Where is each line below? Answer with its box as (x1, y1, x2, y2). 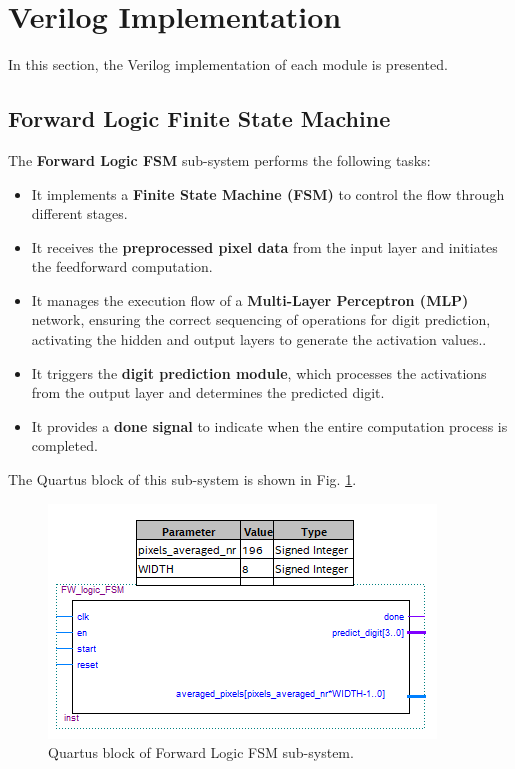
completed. (31, 435, 98, 456)
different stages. (31, 203, 128, 224)
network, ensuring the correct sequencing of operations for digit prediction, (31, 309, 491, 330)
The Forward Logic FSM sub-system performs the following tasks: (8, 149, 431, 170)
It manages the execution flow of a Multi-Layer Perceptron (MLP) (31, 289, 469, 310)
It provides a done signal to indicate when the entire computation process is (31, 415, 508, 436)
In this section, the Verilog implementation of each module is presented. (8, 54, 448, 75)
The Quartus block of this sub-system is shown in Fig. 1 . (8, 469, 357, 490)
